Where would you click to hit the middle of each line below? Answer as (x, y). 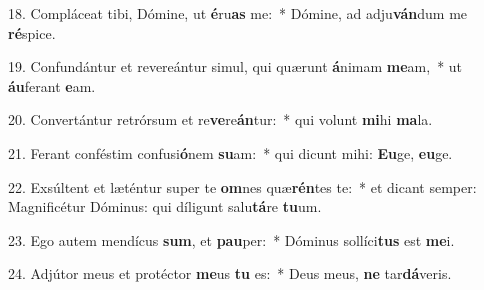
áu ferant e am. (52, 85)
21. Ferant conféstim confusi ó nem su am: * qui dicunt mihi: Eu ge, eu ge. (230, 152)
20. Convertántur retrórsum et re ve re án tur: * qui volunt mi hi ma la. (220, 119)
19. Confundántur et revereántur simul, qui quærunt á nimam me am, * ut (235, 66)
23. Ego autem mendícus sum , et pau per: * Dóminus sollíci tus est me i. (231, 239)
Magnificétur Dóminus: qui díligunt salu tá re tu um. (165, 206)
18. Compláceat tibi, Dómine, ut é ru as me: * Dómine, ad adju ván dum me (238, 13)
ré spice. (32, 32)
